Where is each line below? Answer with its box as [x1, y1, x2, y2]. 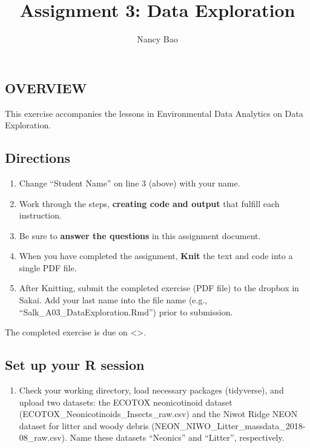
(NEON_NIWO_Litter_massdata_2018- [151, 419, 306, 432]
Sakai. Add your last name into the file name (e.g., [19, 294, 208, 306]
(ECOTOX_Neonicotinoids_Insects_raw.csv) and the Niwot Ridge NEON [19, 407, 298, 420]
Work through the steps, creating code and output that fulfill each [19, 197, 280, 209]
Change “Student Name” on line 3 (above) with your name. [19, 176, 240, 189]
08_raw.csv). [19, 431, 67, 444]
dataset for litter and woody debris [19, 419, 149, 432]
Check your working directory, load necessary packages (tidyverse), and [19, 384, 284, 397]
